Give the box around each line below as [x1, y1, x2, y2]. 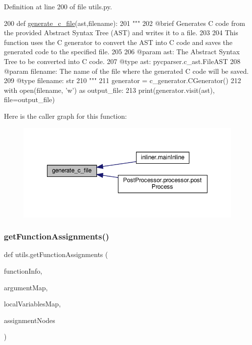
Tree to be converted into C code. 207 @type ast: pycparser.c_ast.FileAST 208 [4, 56, 241, 66]
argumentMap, [4, 282, 48, 292]
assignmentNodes [4, 315, 55, 325]
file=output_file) [4, 94, 55, 105]
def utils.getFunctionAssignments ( [4, 249, 108, 259]
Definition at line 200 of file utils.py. [4, 1, 112, 11]
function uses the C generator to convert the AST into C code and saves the [4, 37, 233, 47]
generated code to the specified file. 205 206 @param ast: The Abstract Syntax [4, 46, 240, 57]
